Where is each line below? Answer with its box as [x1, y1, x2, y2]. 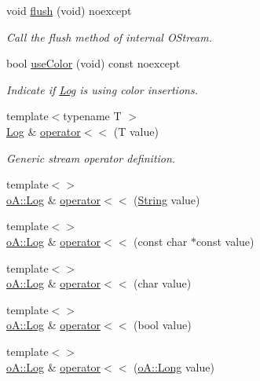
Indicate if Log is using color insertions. [6, 81, 198, 97]
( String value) [134, 191, 200, 207]
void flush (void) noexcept [6, 2, 132, 18]
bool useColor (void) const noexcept [6, 55, 181, 71]
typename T [63, 108, 122, 124]
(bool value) [134, 317, 192, 333]
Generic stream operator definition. [6, 149, 176, 166]
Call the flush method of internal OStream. [6, 28, 212, 45]
